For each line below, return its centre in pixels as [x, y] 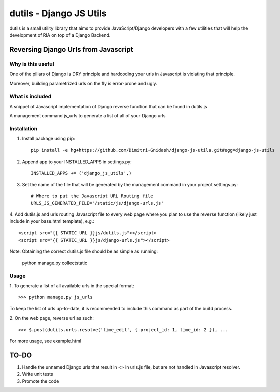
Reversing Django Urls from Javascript [71, 50]
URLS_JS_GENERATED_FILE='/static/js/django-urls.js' [97, 203]
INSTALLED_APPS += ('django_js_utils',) [81, 173]
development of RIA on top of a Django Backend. [60, 35]
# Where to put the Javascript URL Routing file [92, 196]
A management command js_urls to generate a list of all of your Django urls [87, 116]
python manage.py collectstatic [55, 263]
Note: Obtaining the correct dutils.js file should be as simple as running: [84, 251]
